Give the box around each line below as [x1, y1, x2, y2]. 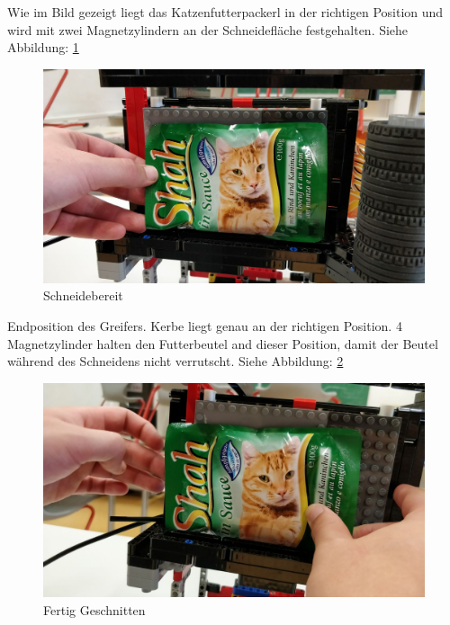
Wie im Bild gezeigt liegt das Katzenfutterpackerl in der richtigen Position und [7, 3, 444, 21]
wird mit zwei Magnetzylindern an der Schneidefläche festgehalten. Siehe [7, 20, 409, 39]
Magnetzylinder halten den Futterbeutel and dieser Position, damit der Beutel [7, 334, 438, 353]
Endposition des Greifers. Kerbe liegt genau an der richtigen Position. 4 [7, 317, 402, 335]
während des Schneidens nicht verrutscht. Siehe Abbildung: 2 [7, 352, 344, 371]
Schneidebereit [43, 286, 123, 305]
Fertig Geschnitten [43, 600, 146, 619]
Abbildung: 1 [7, 38, 79, 57]
